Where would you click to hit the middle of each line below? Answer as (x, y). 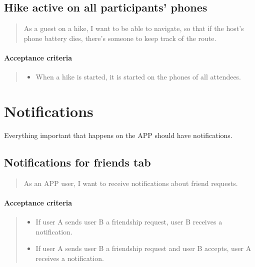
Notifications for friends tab (77, 162)
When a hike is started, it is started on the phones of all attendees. (138, 77)
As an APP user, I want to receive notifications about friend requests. (131, 183)
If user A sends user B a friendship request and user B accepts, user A (143, 248)
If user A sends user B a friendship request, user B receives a (129, 222)
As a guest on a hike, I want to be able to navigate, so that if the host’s (134, 28)
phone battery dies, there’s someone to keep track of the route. (120, 38)
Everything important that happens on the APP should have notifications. (118, 135)
